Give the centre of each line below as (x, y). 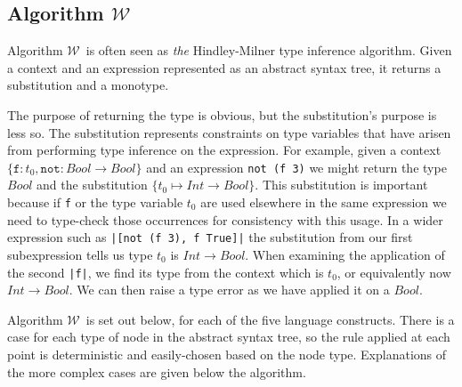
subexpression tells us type (80, 254)
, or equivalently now (394, 272)
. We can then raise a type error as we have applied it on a (229, 290)
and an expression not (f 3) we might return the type (296, 167)
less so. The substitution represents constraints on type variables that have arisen (229, 132)
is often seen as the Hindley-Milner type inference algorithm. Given (269, 50)
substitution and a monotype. (88, 85)
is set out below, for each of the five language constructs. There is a (270, 319)
